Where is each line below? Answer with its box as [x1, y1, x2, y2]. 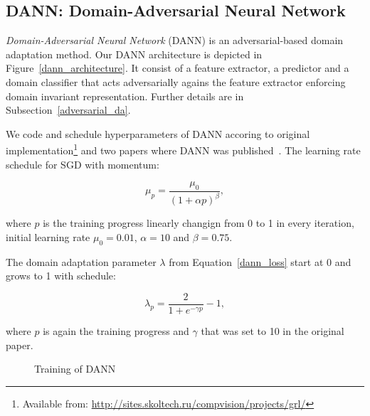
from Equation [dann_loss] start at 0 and [169, 254, 351, 269]
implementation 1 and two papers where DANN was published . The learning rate [6, 141, 361, 158]
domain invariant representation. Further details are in [6, 88, 244, 103]
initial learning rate [6, 229, 90, 244]
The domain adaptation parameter [6, 254, 157, 269]
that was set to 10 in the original [201, 324, 344, 338]
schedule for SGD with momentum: [6, 156, 159, 171]
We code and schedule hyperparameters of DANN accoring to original [6, 126, 310, 141]
